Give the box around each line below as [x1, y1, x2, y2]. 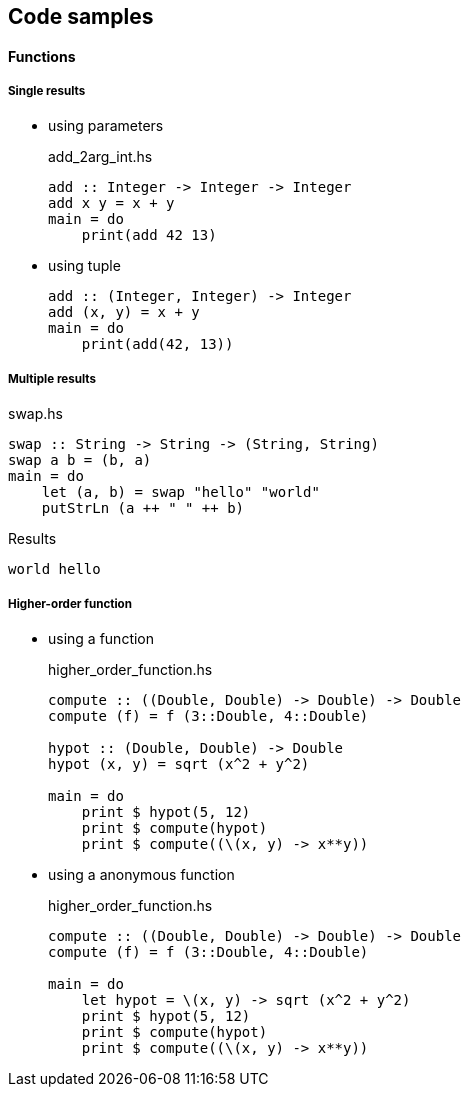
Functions [8, 47, 76, 65]
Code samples [8, 4, 154, 29]
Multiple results [8, 371, 96, 386]
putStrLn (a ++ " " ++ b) [41, 500, 245, 517]
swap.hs [8, 405, 63, 423]
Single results [8, 84, 86, 98]
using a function [48, 629, 155, 647]
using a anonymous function [48, 865, 235, 883]
